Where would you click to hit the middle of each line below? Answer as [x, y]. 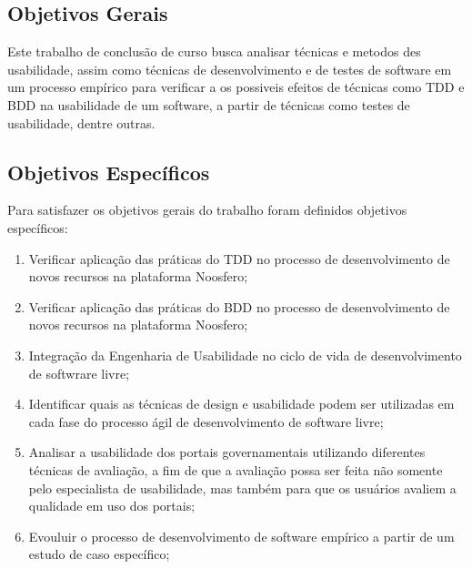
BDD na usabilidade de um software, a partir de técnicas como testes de [209, 104]
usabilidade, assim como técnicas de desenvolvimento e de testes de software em [230, 69]
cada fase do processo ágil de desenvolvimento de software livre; [206, 421]
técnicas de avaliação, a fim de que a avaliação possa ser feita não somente [236, 469]
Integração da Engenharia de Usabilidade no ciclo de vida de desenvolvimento [245, 355]
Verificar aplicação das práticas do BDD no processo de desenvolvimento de [239, 306]
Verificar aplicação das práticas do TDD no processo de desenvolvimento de [239, 258]
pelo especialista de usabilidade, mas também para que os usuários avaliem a [242, 488]
